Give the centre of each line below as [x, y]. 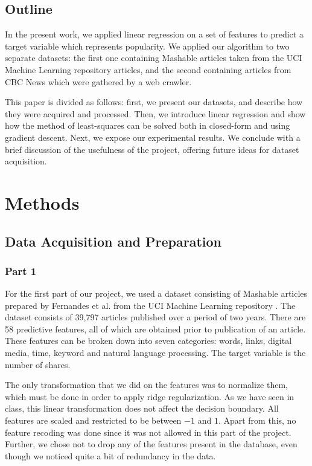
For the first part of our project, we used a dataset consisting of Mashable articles [156, 293]
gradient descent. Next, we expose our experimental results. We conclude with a [153, 137]
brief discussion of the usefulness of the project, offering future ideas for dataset [152, 149]
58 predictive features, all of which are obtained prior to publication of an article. [155, 328]
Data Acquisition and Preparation [113, 241]
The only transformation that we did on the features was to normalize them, [146, 385]
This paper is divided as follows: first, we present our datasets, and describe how [154, 102]
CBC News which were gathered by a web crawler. [98, 81]
